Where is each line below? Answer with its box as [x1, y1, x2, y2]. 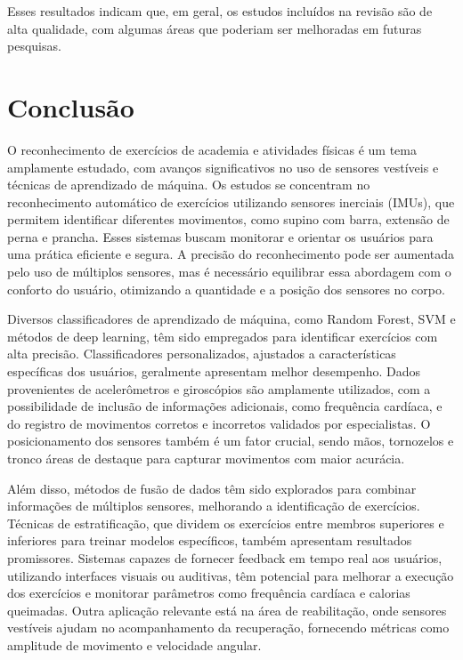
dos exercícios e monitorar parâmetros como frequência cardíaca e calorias [7, 584, 410, 602]
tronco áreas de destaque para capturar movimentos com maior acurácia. [7, 449, 405, 467]
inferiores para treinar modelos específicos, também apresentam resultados [7, 531, 412, 550]
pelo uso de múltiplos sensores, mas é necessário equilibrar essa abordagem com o [7, 262, 451, 281]
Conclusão [7, 88, 134, 125]
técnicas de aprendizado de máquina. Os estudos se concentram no [7, 175, 370, 194]
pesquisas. [7, 36, 61, 55]
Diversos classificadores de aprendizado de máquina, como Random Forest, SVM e [7, 310, 456, 328]
